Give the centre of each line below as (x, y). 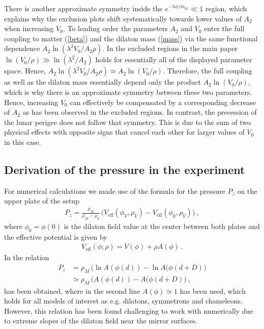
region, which (226, 8)
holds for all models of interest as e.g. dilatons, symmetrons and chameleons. (123, 301)
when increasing (29, 28)
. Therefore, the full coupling (207, 71)
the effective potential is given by (56, 236)
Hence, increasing (31, 102)
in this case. (23, 142)
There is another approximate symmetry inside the (83, 8)
